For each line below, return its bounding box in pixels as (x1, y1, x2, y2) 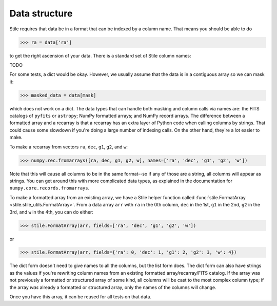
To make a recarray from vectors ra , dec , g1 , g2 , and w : (9, 144, 128, 150)
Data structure (9, 8, 73, 19)
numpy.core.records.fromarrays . (9, 185, 90, 191)
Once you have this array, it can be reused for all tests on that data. (9, 294, 151, 300)
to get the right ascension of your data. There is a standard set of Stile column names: (9, 52, 191, 59)
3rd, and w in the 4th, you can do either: (9, 208, 93, 215)
